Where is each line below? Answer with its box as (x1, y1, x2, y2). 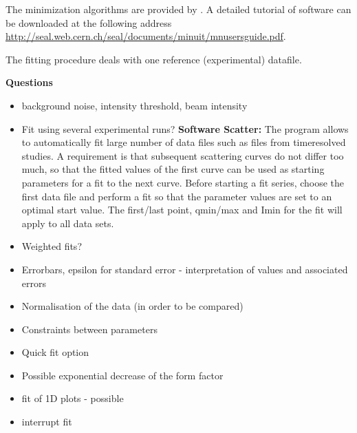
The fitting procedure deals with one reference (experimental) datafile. (6, 52, 302, 66)
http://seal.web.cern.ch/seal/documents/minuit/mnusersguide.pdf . (6, 29, 286, 43)
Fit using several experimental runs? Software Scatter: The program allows (21, 121, 349, 136)
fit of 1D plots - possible (21, 391, 124, 405)
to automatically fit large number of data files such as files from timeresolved (21, 135, 346, 149)
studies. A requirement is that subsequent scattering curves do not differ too (21, 148, 344, 162)
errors (21, 275, 46, 290)
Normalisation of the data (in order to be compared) (21, 299, 244, 313)
